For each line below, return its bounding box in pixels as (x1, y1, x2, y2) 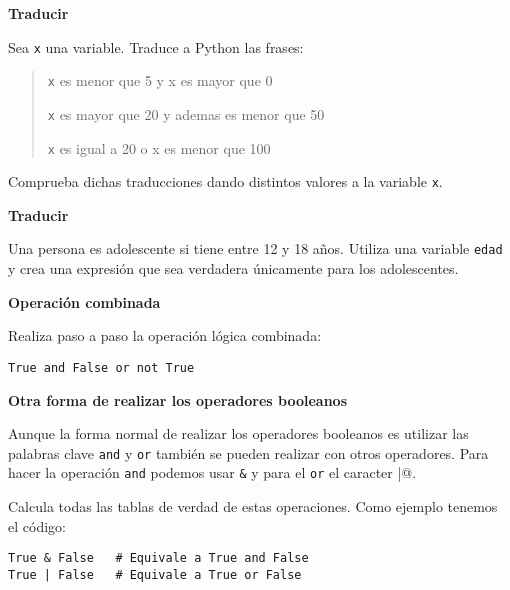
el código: (8, 515, 66, 536)
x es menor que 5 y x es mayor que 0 (47, 70, 273, 91)
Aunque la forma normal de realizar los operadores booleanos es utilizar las (8, 423, 469, 444)
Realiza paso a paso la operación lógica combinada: (8, 325, 322, 346)
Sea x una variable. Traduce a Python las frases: (8, 36, 304, 57)
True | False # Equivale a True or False (8, 567, 302, 582)
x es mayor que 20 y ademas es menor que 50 (47, 103, 325, 124)
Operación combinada (8, 291, 161, 312)
